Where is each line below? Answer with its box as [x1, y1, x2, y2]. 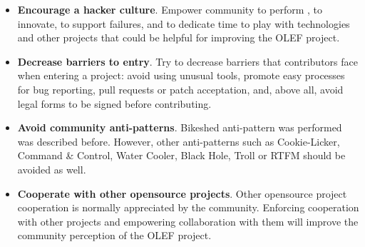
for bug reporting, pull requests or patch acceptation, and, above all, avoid [17, 81, 344, 96]
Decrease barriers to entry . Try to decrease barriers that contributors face [17, 54, 358, 69]
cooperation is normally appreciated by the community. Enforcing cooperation [17, 200, 359, 215]
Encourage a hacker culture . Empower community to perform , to [17, 2, 323, 16]
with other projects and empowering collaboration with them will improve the [17, 213, 359, 228]
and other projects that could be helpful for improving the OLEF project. [17, 30, 340, 45]
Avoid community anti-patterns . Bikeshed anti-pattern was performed [17, 120, 342, 135]
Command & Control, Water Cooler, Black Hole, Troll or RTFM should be [17, 148, 346, 163]
